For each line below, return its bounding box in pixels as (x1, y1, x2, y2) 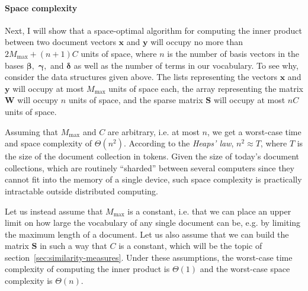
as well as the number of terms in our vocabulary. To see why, (73, 59, 299, 71)
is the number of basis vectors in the (167, 47, 300, 59)
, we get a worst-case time (207, 125, 301, 137)
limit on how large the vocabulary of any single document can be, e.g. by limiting (5, 216, 301, 229)
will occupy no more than (150, 36, 243, 48)
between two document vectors (5, 36, 116, 48)
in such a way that (40, 239, 107, 252)
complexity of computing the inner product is (5, 263, 170, 275)
